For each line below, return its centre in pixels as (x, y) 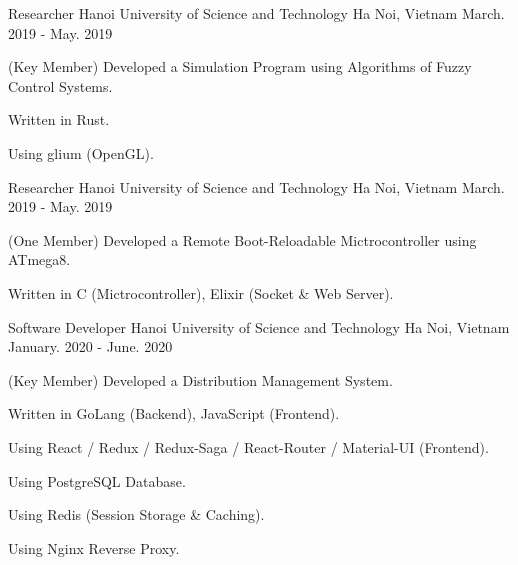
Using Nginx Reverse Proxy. (94, 547)
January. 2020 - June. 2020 (90, 346)
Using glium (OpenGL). (81, 152)
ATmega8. (39, 259)
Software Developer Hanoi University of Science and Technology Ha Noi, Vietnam (259, 326)
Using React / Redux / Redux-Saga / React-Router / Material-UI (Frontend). (248, 446)
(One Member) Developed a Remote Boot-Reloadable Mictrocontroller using (242, 239)
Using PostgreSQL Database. (97, 480)
